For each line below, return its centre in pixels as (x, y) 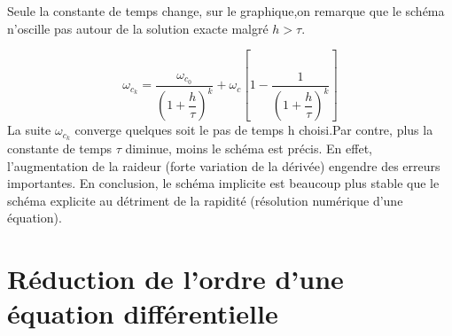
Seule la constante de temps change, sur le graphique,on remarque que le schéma (226, 11)
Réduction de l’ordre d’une (175, 279)
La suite (29, 130)
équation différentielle (143, 313)
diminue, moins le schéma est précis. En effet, (249, 148)
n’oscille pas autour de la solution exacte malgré (138, 28)
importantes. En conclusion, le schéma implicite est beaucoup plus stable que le (223, 183)
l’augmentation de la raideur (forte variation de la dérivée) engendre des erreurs (224, 165)
